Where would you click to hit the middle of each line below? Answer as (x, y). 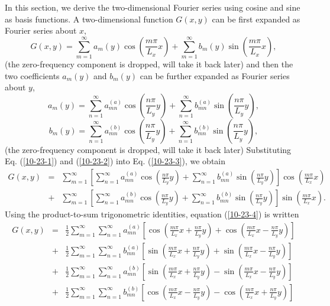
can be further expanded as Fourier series (215, 75)
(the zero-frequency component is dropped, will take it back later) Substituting (148, 149)
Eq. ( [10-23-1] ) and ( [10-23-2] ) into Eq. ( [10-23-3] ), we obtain (115, 161)
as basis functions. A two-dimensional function (89, 19)
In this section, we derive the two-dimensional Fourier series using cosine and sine (153, 7)
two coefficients (32, 75)
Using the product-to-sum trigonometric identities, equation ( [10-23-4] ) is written (152, 214)
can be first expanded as (256, 19)
